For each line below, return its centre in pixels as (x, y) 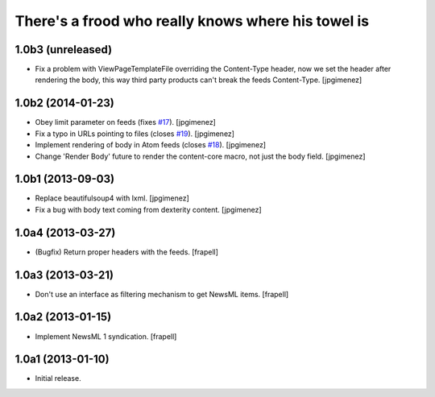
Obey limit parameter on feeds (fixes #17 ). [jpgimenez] (126, 122)
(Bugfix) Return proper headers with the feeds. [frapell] (127, 252)
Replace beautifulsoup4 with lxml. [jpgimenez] (112, 198)
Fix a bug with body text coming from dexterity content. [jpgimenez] (148, 209)
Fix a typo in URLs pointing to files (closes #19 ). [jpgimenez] (135, 134)
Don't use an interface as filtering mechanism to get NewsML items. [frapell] (162, 294)
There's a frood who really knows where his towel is (192, 21)
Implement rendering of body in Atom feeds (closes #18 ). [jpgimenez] (150, 145)
